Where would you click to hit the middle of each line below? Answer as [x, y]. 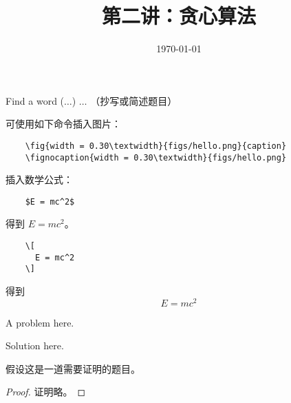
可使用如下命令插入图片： [63, 124]
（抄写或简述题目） [134, 100]
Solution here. [35, 345]
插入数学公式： [39, 179]
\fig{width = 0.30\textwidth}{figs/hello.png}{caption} [156, 146]
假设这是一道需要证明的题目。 [73, 368]
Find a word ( [35, 100]
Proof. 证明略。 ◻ [46, 392]
